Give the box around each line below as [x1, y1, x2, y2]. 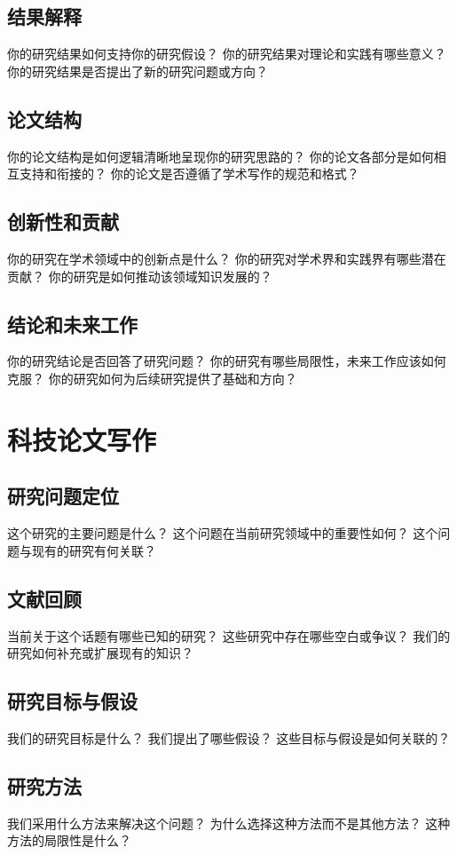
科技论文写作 [7, 421, 157, 457]
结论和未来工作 [7, 310, 138, 337]
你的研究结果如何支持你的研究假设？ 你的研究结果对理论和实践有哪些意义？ [7, 44, 446, 63]
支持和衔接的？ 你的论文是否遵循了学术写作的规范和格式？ [19, 164, 359, 183]
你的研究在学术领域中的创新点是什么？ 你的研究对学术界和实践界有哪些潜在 [7, 249, 446, 267]
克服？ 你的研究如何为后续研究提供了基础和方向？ [7, 368, 297, 387]
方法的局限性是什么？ [7, 831, 131, 850]
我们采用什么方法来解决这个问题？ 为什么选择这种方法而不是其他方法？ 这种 [7, 813, 451, 832]
